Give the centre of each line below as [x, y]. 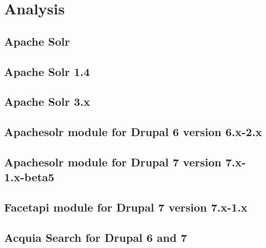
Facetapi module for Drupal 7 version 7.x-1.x [126, 207]
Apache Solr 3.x [47, 101]
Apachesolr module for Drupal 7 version [113, 161]
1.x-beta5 [29, 177]
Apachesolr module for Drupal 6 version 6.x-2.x [133, 132]
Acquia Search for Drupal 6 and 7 [96, 237]
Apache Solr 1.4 [47, 71]
